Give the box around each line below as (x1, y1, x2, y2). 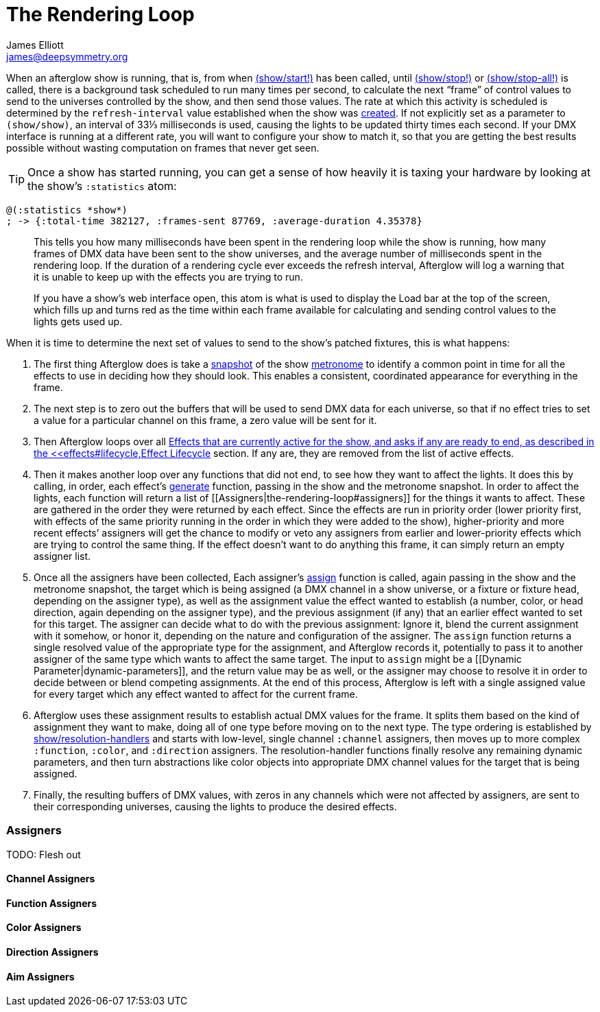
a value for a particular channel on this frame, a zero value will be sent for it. (34, 414, 377, 426)
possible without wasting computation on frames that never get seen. (6, 141, 320, 154)
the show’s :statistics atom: (27, 178, 177, 193)
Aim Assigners (6, 970, 75, 982)
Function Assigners (6, 897, 97, 909)
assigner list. (34, 550, 91, 562)
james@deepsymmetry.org (6, 50, 128, 62)
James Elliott (6, 38, 64, 51)
